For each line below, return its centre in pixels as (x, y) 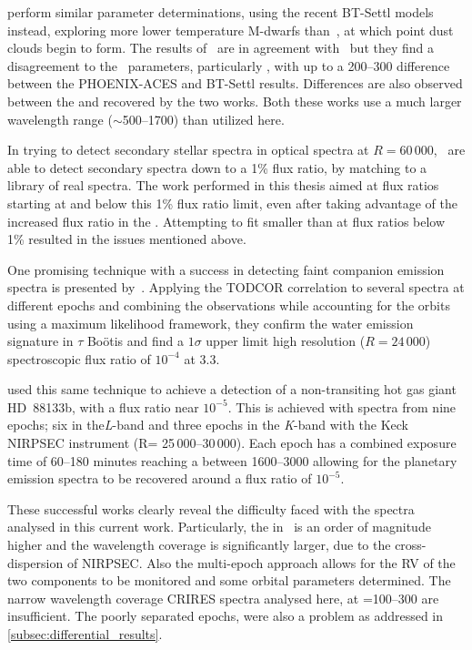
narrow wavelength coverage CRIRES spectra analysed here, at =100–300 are (223, 598)
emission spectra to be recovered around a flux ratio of (160, 478)
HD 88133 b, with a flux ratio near (103, 406)
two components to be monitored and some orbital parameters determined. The (229, 580)
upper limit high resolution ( (286, 341)
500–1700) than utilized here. (203, 119)
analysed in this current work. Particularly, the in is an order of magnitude (219, 527)
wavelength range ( (60, 119)
